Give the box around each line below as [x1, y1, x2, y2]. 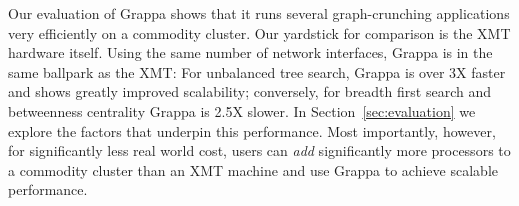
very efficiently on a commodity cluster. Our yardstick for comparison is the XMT [8, 22, 511, 43]
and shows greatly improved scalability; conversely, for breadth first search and [8, 81, 491, 102]
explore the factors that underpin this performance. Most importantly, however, [8, 120, 496, 141]
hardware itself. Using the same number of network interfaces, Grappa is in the [8, 42, 493, 63]
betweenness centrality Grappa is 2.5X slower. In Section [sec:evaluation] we [8, 100, 476, 121]
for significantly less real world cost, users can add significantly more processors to [8, 140, 511, 161]
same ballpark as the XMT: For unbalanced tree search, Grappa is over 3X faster [8, 61, 506, 82]
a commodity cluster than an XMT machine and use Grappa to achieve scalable [8, 159, 498, 180]
